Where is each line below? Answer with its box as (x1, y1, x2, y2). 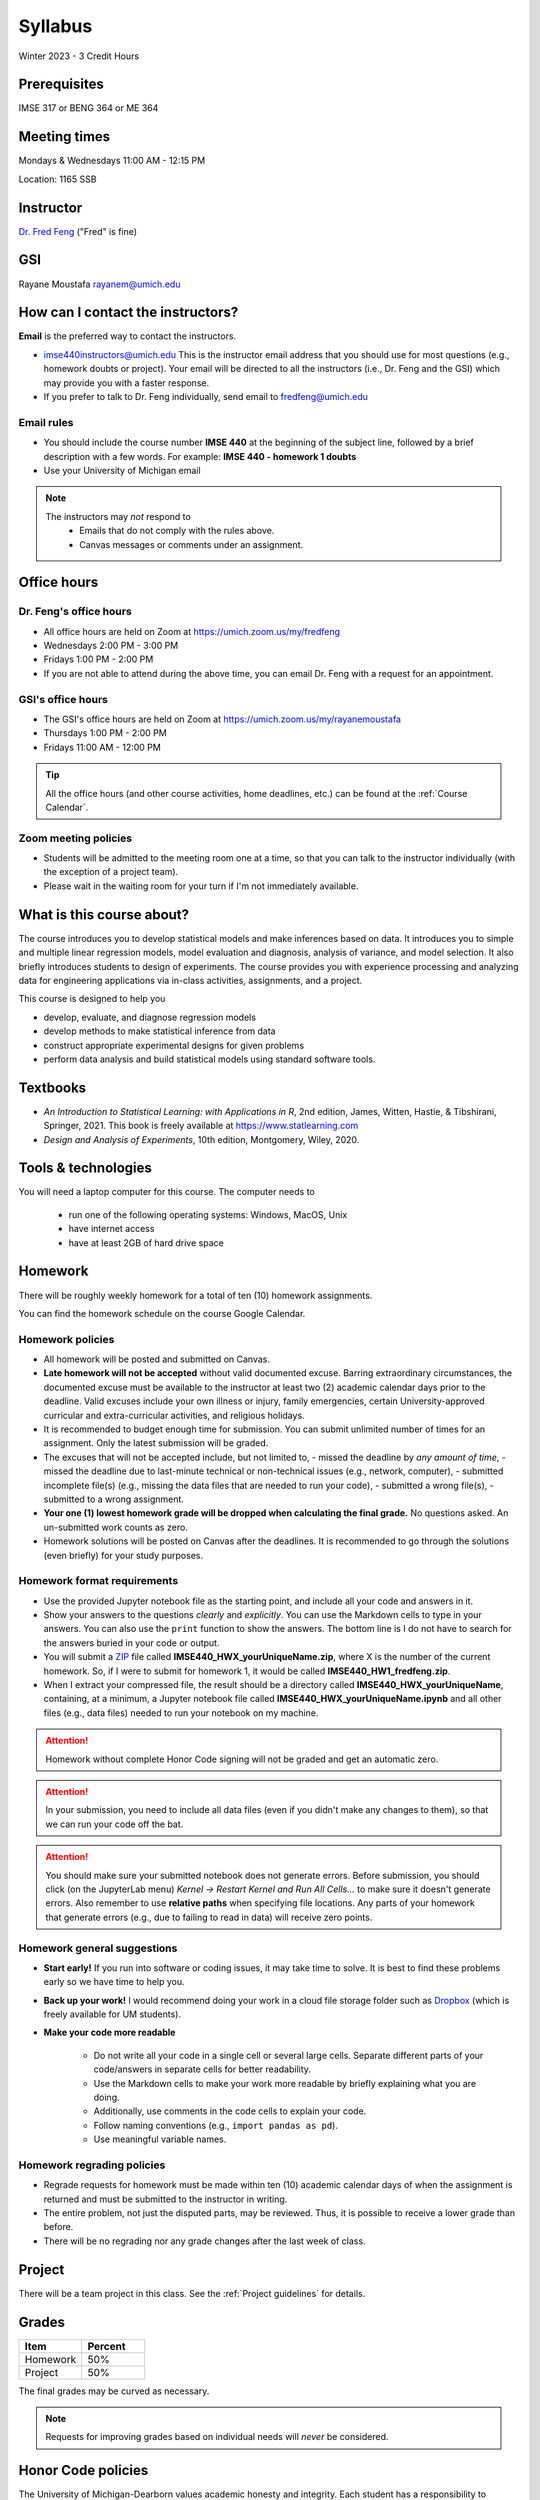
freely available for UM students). (43, 2008, 182, 2020)
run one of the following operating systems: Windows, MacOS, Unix (68, 1208, 348, 1220)
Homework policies (18, 1332, 115, 1346)
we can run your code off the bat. (45, 1818, 184, 1830)
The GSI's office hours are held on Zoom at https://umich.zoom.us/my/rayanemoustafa (43, 713, 402, 725)
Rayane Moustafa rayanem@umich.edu (18, 278, 181, 290)
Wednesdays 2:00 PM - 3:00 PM (43, 640, 179, 652)
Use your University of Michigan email (43, 464, 201, 476)
